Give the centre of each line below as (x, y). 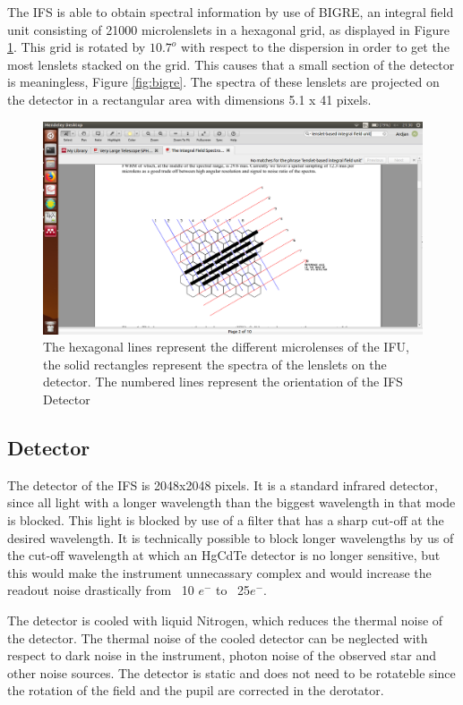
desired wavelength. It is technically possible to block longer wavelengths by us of (231, 537)
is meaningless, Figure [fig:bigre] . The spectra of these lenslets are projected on (223, 82)
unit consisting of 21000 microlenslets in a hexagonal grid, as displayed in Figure (228, 29)
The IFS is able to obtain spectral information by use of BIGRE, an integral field (231, 12)
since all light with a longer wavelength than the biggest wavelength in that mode (231, 502)
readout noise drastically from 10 (101, 590)
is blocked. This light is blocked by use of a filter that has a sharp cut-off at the (226, 520)
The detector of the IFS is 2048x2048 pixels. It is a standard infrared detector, (223, 484)
